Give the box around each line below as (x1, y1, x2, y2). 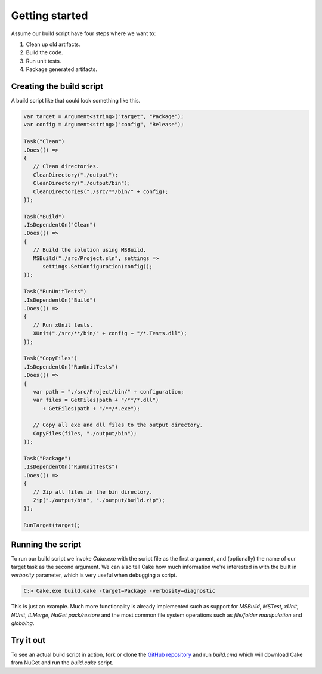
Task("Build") (23, 213, 65, 220)
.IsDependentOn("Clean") (23, 221, 97, 228)
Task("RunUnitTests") (23, 288, 87, 295)
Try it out (11, 635, 46, 645)
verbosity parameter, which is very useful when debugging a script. (11, 571, 177, 579)
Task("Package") (23, 455, 72, 462)
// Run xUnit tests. (33, 321, 94, 328)
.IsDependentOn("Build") (23, 296, 97, 304)
